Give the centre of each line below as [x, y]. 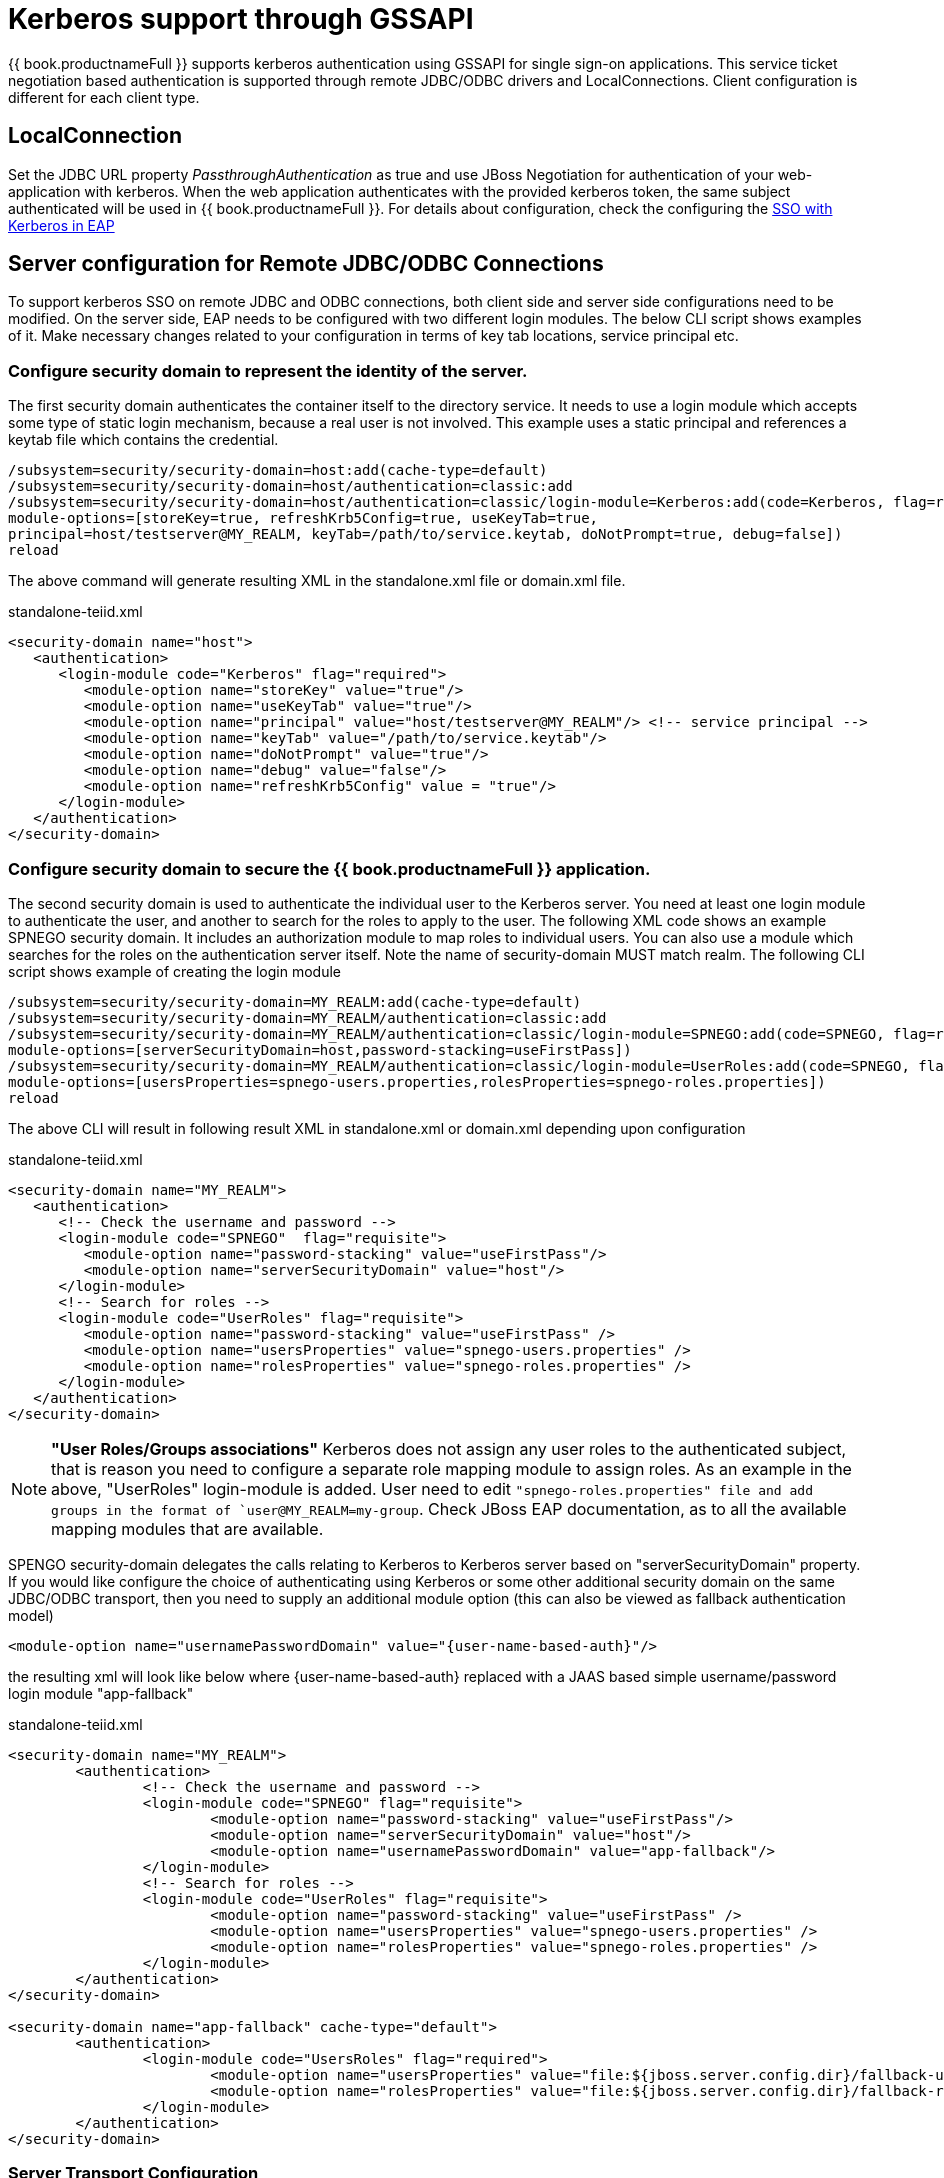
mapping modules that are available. [187, 1528]
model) [31, 1615]
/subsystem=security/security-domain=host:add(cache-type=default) [278, 470]
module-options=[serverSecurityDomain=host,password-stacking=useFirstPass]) [320, 1049]
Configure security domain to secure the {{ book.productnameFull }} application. [329, 868]
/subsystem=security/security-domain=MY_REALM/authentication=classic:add [307, 1017]
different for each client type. [104, 97]
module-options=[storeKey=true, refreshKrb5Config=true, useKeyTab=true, [303, 518]
